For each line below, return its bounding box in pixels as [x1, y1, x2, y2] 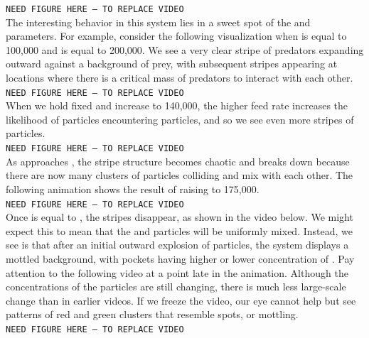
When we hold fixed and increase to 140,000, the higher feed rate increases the [6, 98, 348, 113]
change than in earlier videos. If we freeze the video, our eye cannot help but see [6, 293, 356, 307]
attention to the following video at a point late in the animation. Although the [6, 265, 348, 280]
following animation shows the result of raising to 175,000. [6, 181, 260, 196]
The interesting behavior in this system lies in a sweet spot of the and [6, 14, 311, 29]
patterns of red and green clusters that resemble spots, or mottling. [6, 307, 299, 322]
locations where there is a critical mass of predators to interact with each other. [6, 70, 353, 85]
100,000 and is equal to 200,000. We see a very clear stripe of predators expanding [6, 42, 364, 57]
